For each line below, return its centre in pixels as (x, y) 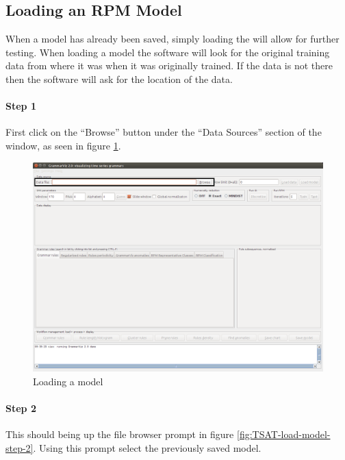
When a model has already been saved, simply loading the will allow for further (172, 39)
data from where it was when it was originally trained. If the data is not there (169, 65)
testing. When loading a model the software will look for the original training (168, 52)
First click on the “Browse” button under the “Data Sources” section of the (164, 132)
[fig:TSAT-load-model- (283, 434)
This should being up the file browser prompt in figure (120, 434)
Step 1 (21, 106)
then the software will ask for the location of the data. (119, 78)
